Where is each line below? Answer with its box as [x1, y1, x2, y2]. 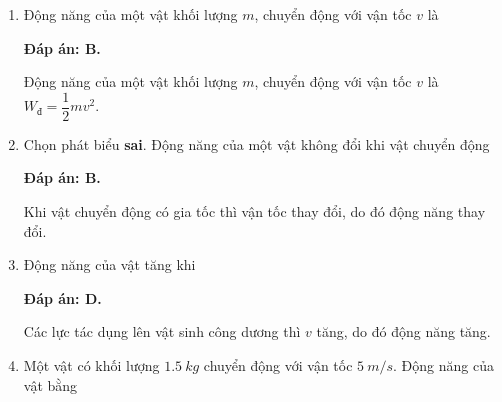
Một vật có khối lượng [23, 355, 160, 375]
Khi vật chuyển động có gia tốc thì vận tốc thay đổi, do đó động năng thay [23, 201, 486, 222]
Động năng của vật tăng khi [23, 254, 196, 275]
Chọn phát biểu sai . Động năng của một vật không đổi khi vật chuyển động [23, 133, 490, 154]
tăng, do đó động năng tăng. [316, 321, 491, 342]
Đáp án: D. [23, 287, 102, 308]
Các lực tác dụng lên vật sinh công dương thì [23, 321, 301, 342]
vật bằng [23, 374, 78, 395]
